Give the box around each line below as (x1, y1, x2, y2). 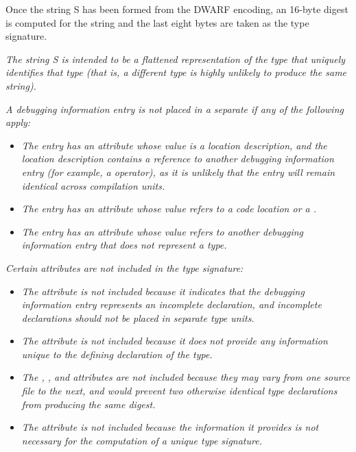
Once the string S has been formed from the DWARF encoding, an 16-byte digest (5, 2, 348, 16)
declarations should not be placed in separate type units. (21, 310, 254, 325)
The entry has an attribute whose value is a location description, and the (21, 138, 327, 152)
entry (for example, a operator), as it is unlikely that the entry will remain (21, 164, 335, 179)
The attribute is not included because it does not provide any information (21, 334, 328, 348)
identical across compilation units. (21, 178, 165, 192)
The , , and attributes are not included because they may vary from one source (21, 370, 351, 384)
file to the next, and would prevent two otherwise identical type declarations (21, 384, 337, 398)
